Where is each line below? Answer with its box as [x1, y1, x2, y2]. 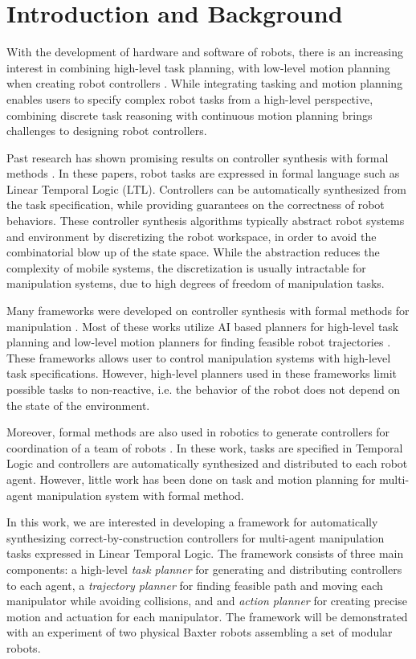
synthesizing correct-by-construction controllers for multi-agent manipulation [6, 529, 385, 546]
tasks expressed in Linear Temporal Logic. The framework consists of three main [6, 545, 404, 562]
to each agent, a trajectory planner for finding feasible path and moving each [6, 576, 383, 593]
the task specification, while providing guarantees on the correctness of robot [6, 196, 385, 213]
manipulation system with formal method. [36, 486, 244, 503]
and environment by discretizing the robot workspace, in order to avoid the [6, 227, 377, 244]
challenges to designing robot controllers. [6, 122, 207, 139]
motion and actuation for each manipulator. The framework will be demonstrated [6, 608, 408, 624]
